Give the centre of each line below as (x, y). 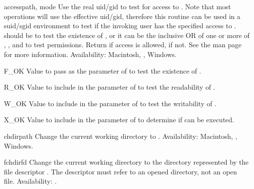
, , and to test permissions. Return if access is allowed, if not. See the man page (123, 45)
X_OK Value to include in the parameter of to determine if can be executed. (119, 120)
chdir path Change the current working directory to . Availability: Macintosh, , (121, 136)
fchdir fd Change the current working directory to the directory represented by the (126, 162)
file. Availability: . (30, 181)
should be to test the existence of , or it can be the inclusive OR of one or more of (127, 35)
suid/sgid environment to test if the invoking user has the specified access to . (120, 26)
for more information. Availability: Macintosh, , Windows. (90, 54)
